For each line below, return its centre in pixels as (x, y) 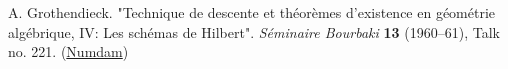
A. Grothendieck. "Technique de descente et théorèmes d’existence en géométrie (252, 12)
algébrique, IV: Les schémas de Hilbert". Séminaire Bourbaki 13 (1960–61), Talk (254, 31)
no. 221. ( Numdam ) (68, 51)
